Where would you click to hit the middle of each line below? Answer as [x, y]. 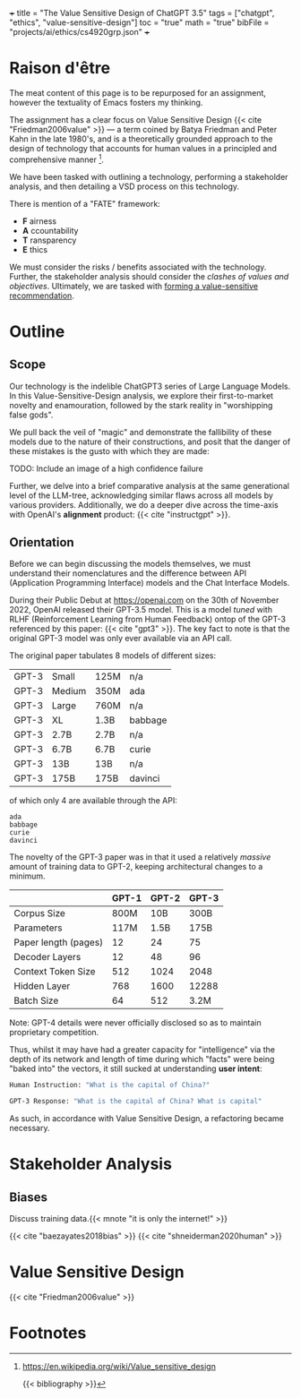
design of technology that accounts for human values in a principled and [143, 148]
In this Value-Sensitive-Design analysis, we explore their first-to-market [142, 395]
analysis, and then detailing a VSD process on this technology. [125, 186]
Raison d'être [60, 69]
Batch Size [36, 1000]
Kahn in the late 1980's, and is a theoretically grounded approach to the [141, 139]
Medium [69, 691]
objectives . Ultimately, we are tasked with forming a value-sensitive [133, 286]
